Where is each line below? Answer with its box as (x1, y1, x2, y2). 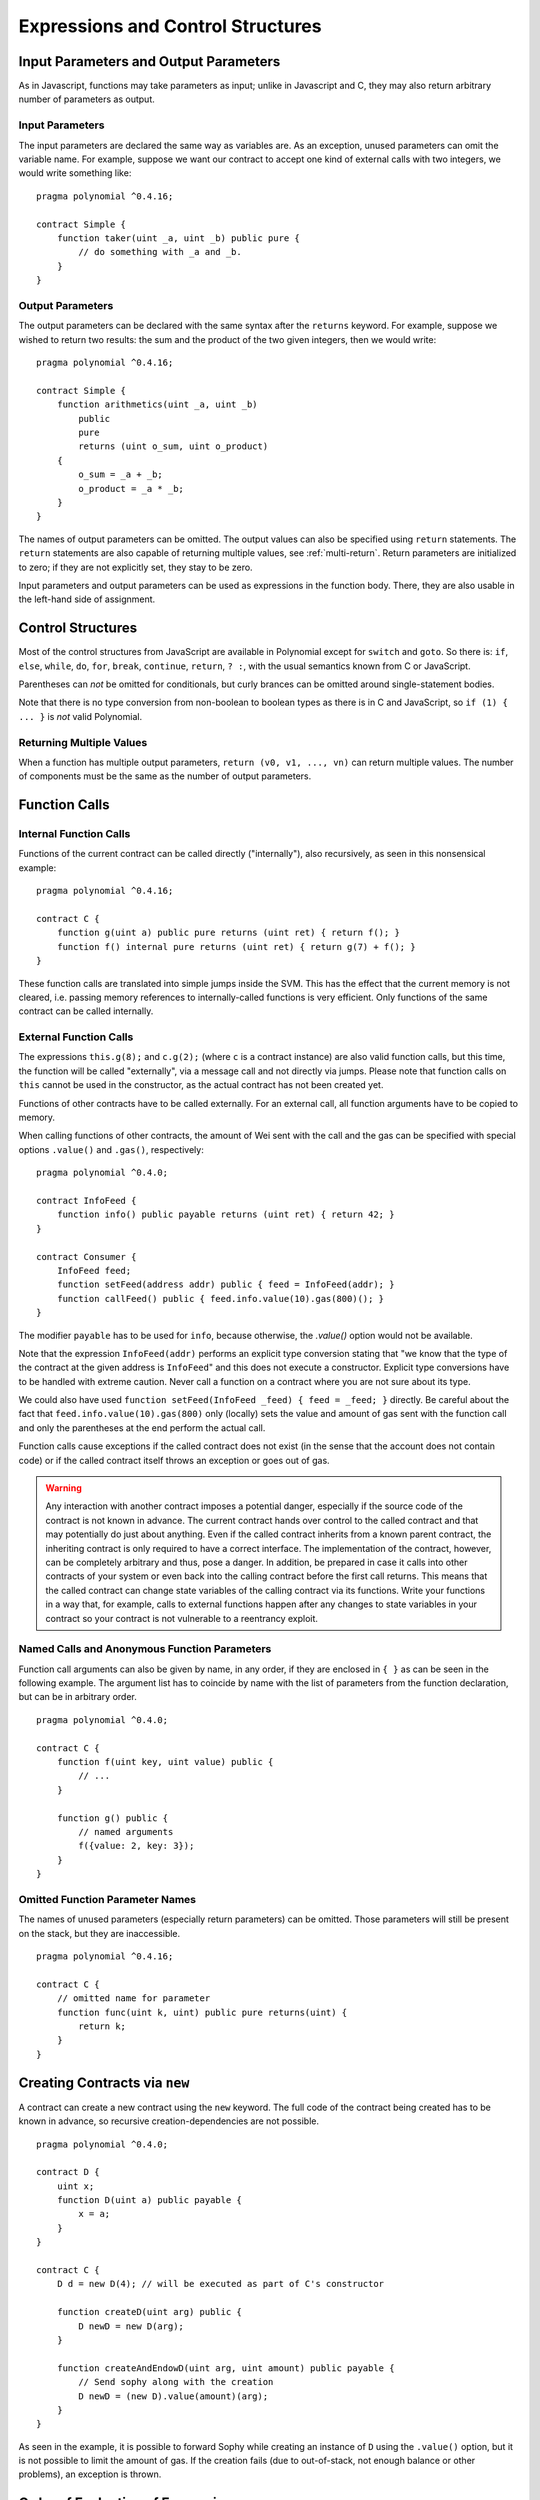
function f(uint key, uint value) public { (56, 1756, 274, 1768)
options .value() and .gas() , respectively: (18, 1143, 204, 1155)
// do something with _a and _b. (78, 246, 242, 258)
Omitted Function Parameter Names (18, 1892, 197, 1906)
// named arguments (78, 1826, 174, 1837)
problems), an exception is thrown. (18, 2468, 162, 2480)
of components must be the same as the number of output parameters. (18, 770, 312, 782)
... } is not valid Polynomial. (18, 710, 143, 722)
